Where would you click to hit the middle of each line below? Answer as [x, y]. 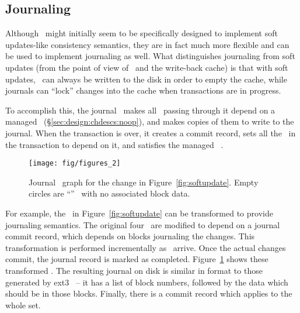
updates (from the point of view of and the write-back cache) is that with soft [147, 67]
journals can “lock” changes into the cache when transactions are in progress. [143, 90]
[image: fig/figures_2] [75, 164]
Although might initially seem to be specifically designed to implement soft [142, 33]
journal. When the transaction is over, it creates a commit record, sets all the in [151, 133]
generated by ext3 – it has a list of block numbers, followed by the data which [147, 282]
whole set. [23, 305]
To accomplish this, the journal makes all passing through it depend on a [140, 110]
